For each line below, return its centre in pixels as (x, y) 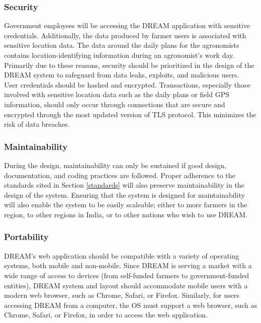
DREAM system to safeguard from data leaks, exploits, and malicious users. (122, 75)
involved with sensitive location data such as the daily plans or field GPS (117, 94)
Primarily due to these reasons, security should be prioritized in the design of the (129, 65)
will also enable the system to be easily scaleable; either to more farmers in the (126, 205)
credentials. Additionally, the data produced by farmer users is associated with (125, 35)
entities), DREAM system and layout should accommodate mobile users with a (126, 285)
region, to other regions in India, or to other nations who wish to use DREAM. (126, 214)
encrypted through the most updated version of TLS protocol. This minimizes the (130, 114)
